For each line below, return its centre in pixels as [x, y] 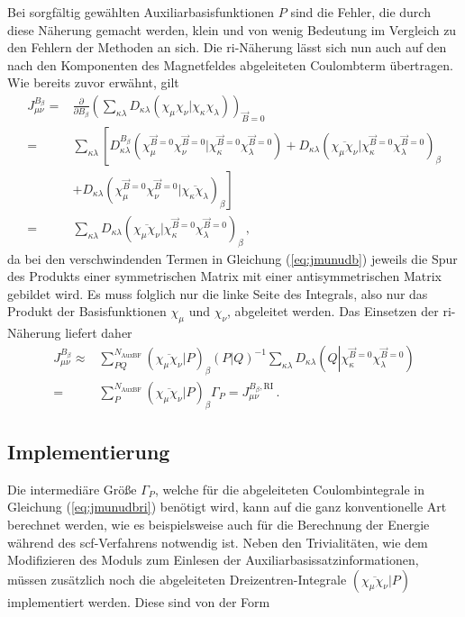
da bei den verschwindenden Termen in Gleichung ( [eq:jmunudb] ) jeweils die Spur [232, 258]
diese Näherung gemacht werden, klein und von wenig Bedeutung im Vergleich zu [232, 29]
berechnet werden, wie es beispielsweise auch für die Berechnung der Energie [219, 524]
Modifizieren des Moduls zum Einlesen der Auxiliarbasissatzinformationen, [213, 560]
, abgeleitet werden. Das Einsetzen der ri [339, 311]
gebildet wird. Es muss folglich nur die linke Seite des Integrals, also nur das [218, 293]
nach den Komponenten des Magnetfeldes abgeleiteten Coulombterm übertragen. [230, 64]
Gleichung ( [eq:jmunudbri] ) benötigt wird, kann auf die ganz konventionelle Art [227, 507]
